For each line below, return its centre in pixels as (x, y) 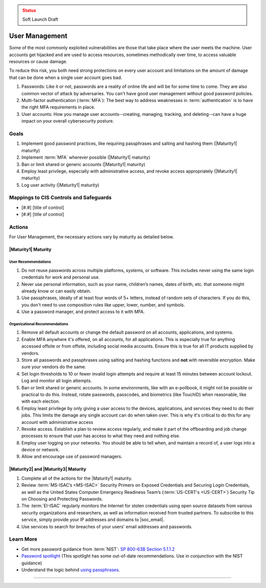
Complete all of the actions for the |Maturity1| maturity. (77, 478)
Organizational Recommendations (39, 324)
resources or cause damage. (38, 62)
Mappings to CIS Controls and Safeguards (60, 198)
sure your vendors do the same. (54, 367)
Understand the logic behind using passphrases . (71, 570)
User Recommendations (30, 262)
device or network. (41, 450)
